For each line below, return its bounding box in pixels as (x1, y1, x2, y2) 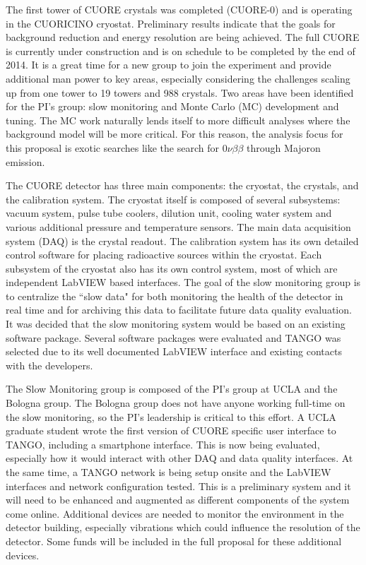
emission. (6, 154, 45, 169)
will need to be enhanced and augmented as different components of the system (6, 492, 350, 507)
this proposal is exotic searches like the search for (6, 140, 219, 155)
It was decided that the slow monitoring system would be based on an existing (6, 316, 346, 331)
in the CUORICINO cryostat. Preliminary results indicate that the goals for (6, 16, 336, 30)
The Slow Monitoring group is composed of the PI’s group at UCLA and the (6, 381, 338, 396)
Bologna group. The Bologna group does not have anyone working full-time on (6, 395, 346, 410)
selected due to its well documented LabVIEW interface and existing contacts (6, 344, 342, 359)
